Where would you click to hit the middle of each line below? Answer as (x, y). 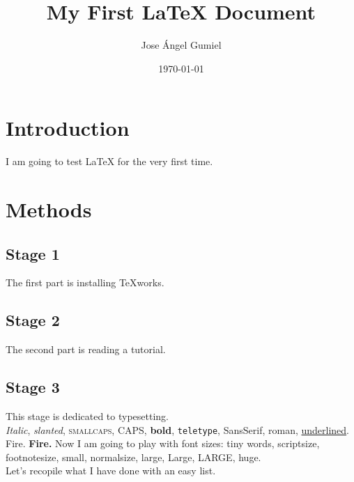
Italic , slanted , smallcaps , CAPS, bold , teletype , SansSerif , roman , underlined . (178, 429)
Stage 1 (33, 253)
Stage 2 (33, 320)
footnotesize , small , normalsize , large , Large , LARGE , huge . (133, 457)
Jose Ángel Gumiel (181, 45)
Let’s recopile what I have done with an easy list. (111, 471)
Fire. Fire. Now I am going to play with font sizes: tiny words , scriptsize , (163, 443)
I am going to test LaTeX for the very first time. (109, 161)
